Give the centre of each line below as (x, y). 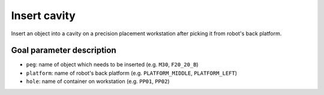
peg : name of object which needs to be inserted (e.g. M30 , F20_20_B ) (112, 65)
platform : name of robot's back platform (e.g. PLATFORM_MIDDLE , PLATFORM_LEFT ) (131, 73)
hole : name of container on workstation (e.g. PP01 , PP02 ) (98, 81)
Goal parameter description (64, 50)
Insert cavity (43, 16)
